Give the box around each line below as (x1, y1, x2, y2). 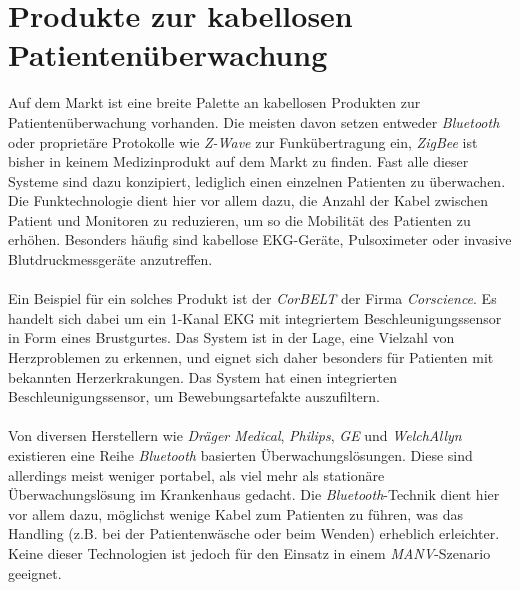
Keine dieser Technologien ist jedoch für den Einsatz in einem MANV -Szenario (8, 542, 491, 563)
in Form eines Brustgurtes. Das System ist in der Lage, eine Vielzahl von (8, 327, 455, 348)
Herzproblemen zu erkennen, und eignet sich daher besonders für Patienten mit (8, 347, 494, 368)
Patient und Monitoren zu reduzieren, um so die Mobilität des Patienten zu (8, 209, 471, 230)
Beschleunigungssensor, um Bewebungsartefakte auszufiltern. (8, 386, 380, 407)
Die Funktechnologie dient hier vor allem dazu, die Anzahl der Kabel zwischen (8, 190, 489, 211)
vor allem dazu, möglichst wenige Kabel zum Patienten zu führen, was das (8, 503, 464, 524)
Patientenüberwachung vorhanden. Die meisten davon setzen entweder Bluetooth (8, 111, 500, 132)
